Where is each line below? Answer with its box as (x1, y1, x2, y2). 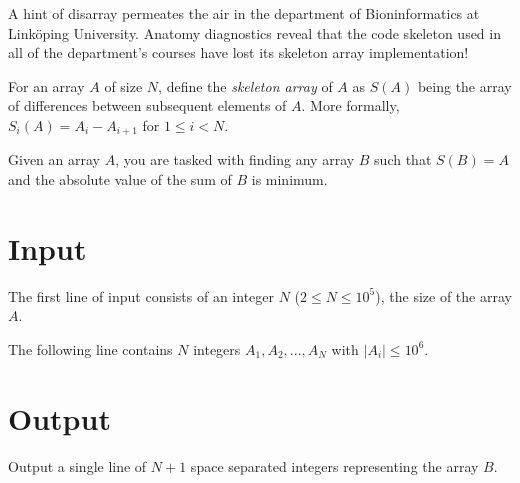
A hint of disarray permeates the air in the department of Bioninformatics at (8, 3, 480, 23)
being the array (417, 75, 512, 96)
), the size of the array (375, 285, 512, 306)
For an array (8, 75, 85, 96)
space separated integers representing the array (190, 455, 479, 476)
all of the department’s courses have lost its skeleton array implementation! (8, 42, 469, 63)
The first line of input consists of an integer (8, 285, 274, 306)
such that (374, 149, 432, 170)
